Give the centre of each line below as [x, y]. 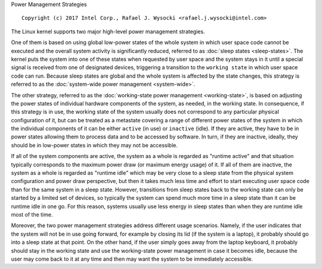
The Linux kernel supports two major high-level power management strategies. [108, 31]
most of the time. [32, 214]
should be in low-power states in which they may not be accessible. [95, 145]
